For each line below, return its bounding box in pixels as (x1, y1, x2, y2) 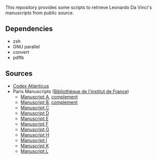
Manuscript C (20, 104, 50, 110)
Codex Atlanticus (12, 83, 49, 89)
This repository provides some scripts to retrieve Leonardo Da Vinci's (5, 5, 152, 10)
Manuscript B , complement (20, 99, 78, 105)
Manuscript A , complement (20, 94, 78, 100)
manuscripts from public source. (5, 10, 74, 16)
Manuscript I (20, 137, 47, 143)
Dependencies (5, 25, 53, 33)
